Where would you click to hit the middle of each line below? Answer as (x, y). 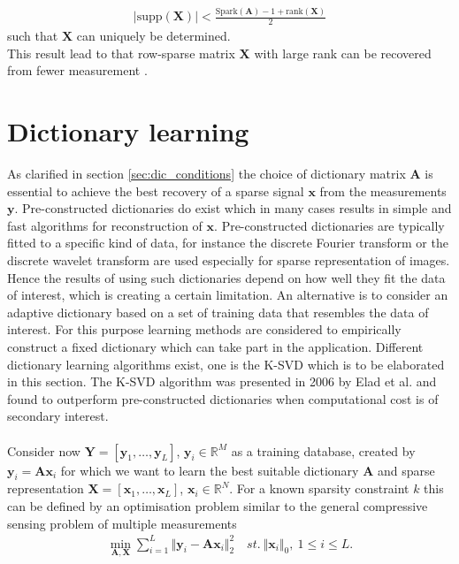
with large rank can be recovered (343, 53)
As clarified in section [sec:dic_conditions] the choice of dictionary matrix (207, 174)
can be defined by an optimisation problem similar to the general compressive (218, 505)
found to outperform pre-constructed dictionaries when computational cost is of (223, 398)
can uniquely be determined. (153, 36)
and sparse (406, 470)
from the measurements (383, 191)
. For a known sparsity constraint (319, 488)
